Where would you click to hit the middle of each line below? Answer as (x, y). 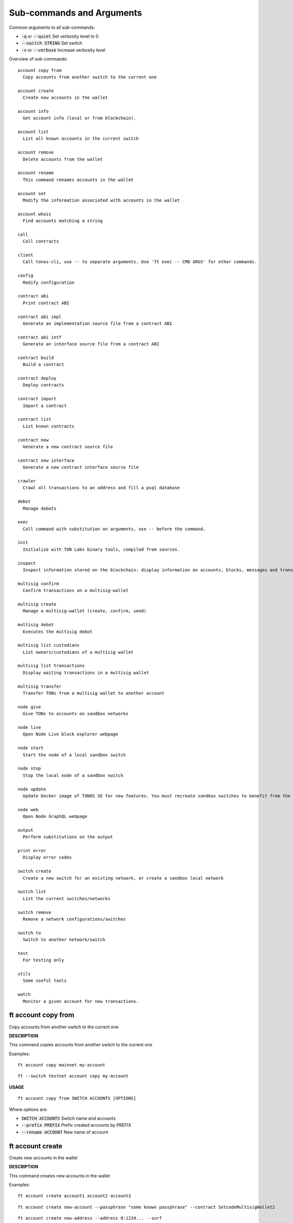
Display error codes (47, 858)
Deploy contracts (43, 385)
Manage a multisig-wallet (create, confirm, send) (84, 611)
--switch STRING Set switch (52, 43)
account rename (36, 173)
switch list (32, 892)
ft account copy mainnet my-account (62, 1065)
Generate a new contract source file (68, 447)
